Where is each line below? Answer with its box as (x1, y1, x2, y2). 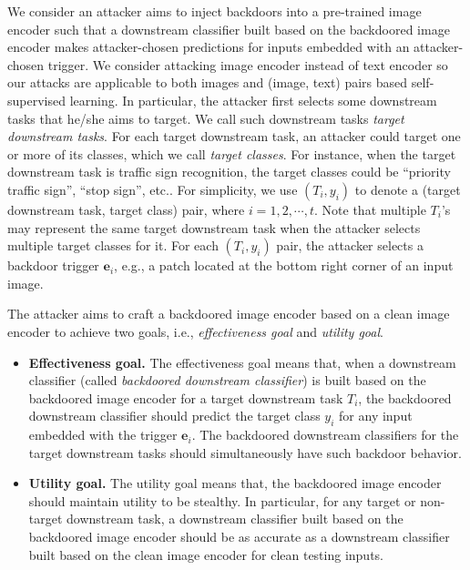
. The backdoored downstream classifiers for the (191, 425, 459, 444)
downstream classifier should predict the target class (28, 406, 321, 425)
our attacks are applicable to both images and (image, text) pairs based (7, 73, 408, 92)
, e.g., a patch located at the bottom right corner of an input (114, 256, 454, 275)
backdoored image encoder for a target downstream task (28, 388, 343, 407)
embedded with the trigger (28, 425, 178, 444)
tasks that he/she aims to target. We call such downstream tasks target (7, 108, 404, 127)
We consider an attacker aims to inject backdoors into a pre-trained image (7, 2, 422, 20)
